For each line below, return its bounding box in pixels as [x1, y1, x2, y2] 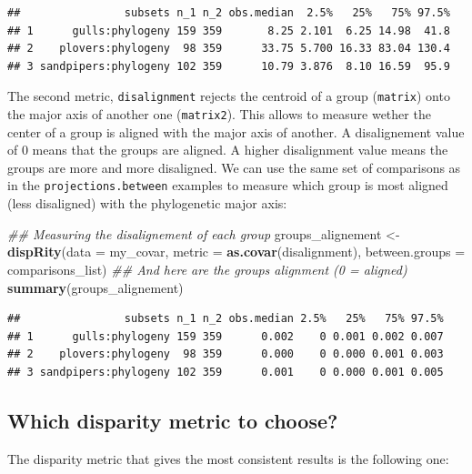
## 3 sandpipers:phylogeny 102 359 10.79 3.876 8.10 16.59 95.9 [7, 59, 450, 73]
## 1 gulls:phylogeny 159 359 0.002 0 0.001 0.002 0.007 [7, 329, 444, 343]
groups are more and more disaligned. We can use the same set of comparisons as [7, 157, 461, 176]
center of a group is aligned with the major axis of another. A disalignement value [7, 122, 465, 141]
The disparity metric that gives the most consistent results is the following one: [7, 449, 449, 468]
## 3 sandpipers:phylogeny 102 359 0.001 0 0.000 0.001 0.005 [7, 365, 444, 378]
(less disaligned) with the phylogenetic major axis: [7, 194, 287, 213]
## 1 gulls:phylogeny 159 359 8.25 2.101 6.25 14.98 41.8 [7, 24, 450, 37]
